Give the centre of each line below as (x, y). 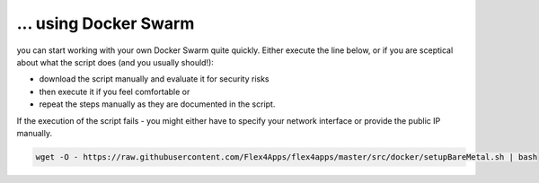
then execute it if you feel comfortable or (115, 91)
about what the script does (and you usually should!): (115, 62)
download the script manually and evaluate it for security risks (154, 79)
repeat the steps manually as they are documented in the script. (157, 104)
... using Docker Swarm (106, 23)
